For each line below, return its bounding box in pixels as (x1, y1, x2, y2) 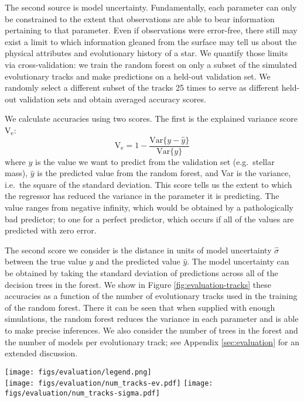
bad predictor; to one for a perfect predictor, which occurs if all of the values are (5, 212, 294, 225)
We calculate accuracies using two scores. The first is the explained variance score (5, 112, 298, 125)
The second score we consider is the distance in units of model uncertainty (5, 243, 272, 256)
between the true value (5, 255, 87, 267)
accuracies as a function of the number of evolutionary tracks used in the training (5, 290, 298, 302)
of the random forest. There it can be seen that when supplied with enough (5, 301, 275, 313)
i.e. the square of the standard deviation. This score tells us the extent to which (5, 178, 292, 190)
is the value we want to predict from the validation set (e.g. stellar (35, 155, 275, 167)
